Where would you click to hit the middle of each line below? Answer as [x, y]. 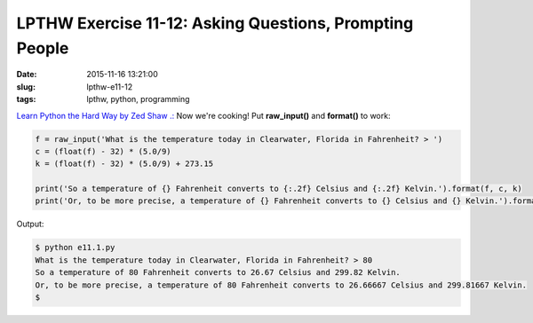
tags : [26, 99]
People [43, 48]
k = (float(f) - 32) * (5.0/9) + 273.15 [124, 164]
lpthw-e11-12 [110, 87]
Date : [27, 75]
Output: [30, 224]
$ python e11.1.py [75, 248]
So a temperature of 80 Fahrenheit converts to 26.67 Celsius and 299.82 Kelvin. [218, 272]
